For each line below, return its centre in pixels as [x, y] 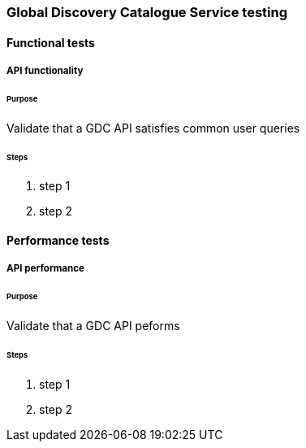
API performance [45, 269]
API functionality [45, 71]
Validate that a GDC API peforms [93, 326]
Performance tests [58, 240]
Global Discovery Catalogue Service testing [147, 12]
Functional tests [51, 42]
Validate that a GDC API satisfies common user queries [153, 128]
